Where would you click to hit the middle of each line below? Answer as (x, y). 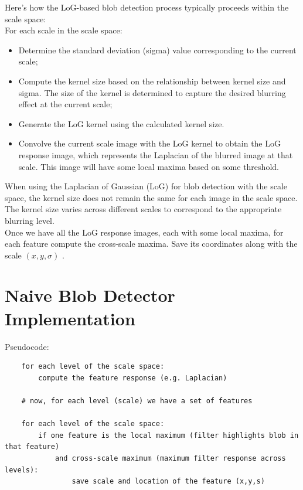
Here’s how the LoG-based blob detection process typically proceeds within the (147, 7)
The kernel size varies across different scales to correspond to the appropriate (143, 209)
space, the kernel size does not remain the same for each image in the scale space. (151, 197)
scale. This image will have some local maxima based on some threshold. (149, 166)
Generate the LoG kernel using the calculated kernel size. (121, 123)
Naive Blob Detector (90, 295)
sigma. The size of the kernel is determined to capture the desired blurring (152, 92)
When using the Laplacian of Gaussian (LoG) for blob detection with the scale (146, 186)
